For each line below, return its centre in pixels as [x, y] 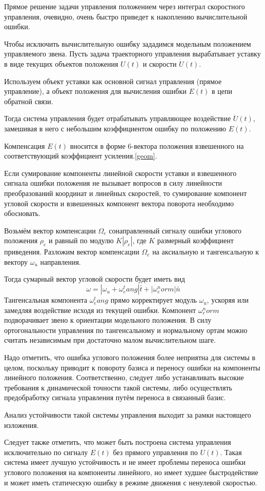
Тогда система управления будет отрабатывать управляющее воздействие [118, 118]
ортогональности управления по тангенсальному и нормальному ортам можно [126, 330]
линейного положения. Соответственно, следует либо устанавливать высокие [124, 377]
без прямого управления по [155, 452]
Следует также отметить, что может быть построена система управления [118, 442]
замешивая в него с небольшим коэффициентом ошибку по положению [115, 128]
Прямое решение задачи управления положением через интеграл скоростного [125, 6]
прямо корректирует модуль [154, 300]
